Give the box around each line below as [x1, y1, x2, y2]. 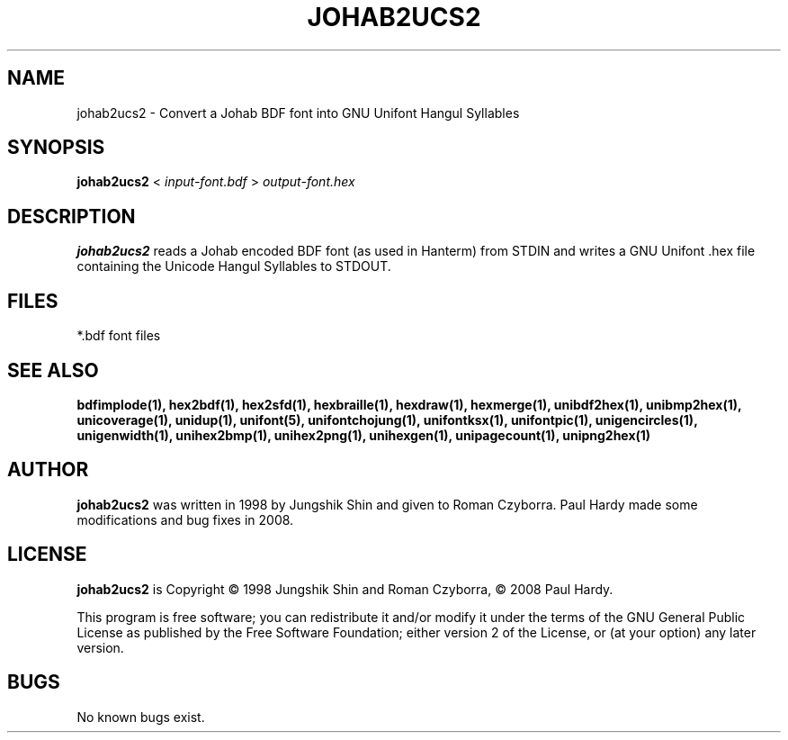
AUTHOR [7, 458, 89, 482]
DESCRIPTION [7, 204, 136, 228]
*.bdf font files [76, 328, 161, 344]
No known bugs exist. [76, 708, 205, 725]
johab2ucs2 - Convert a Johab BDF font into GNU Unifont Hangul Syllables [76, 104, 520, 121]
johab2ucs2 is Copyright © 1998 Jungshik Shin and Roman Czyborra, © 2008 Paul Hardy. [76, 581, 613, 597]
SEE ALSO [7, 358, 99, 382]
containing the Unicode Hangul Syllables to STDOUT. [76, 258, 391, 275]
